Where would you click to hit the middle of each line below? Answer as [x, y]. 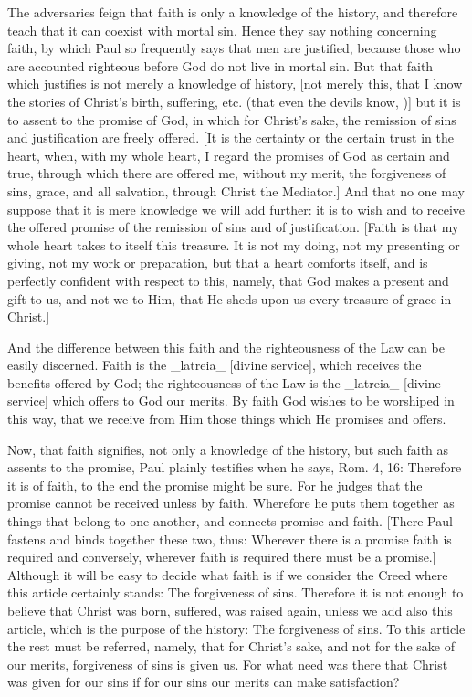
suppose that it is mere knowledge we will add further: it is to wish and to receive [236, 209]
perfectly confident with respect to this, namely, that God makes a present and [228, 280]
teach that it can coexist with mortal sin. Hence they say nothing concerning [222, 30]
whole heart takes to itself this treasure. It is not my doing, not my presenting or [234, 244]
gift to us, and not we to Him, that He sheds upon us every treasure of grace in [230, 298]
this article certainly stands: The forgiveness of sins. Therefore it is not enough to [236, 592]
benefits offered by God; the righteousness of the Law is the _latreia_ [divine [224, 382]
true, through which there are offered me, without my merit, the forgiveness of [227, 173]
